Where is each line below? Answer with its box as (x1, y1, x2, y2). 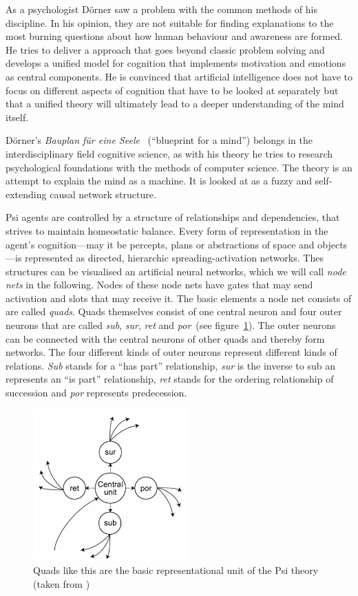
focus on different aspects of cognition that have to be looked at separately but (6, 83, 339, 97)
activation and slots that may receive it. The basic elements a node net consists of (6, 290, 352, 305)
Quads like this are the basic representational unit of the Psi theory (33, 563, 319, 577)
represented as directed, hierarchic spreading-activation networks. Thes (25, 251, 324, 265)
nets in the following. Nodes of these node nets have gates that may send (6, 277, 313, 292)
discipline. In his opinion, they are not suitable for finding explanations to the (6, 15, 334, 30)
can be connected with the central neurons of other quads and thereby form (6, 331, 325, 345)
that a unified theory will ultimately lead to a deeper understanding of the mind (6, 96, 344, 111)
